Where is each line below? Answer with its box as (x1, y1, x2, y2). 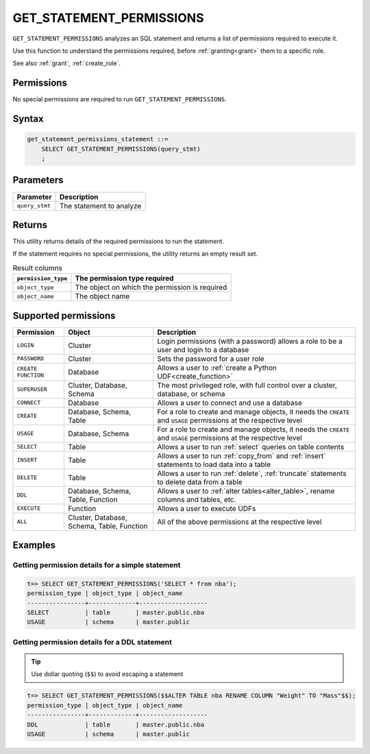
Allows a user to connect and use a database (157, 398, 303, 407)
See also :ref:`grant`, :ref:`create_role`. (12, 59, 121, 68)
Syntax (12, 113, 44, 125)
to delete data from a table (157, 477, 243, 486)
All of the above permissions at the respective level (157, 517, 322, 527)
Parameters (12, 175, 64, 186)
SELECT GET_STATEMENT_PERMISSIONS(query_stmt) (41, 144, 201, 153)
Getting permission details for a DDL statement (12, 637, 173, 646)
